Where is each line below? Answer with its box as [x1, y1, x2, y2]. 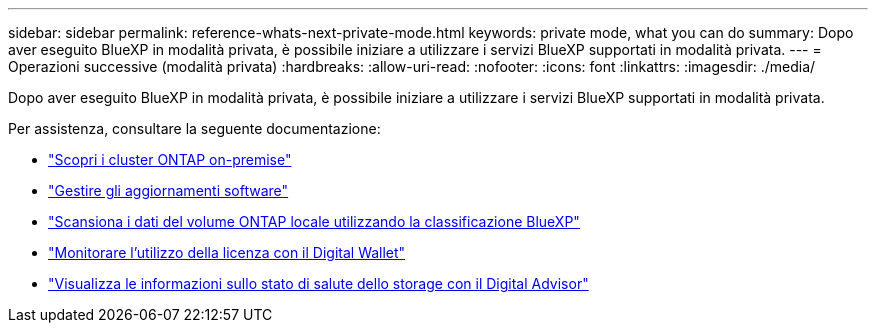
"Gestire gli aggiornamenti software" [48, 182, 289, 199]
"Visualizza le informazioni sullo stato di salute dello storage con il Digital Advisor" [48, 275, 589, 292]
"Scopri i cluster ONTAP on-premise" [48, 151, 292, 168]
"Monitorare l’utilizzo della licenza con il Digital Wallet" [48, 244, 406, 261]
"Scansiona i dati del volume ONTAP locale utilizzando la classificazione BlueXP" [48, 213, 580, 230]
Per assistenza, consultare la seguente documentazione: [8, 120, 381, 137]
